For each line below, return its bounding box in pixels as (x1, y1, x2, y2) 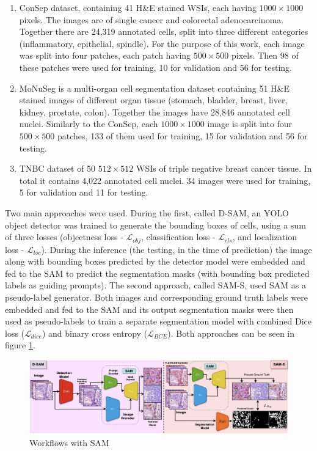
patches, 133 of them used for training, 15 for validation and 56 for (57, 129, 308, 142)
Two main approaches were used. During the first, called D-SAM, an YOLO (5, 206, 289, 219)
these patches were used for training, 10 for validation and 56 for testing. (19, 61, 292, 73)
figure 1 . (5, 339, 35, 351)
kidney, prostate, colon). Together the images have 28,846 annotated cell (19, 105, 290, 118)
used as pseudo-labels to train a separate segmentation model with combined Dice (5, 315, 312, 328)
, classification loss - (141, 230, 216, 243)
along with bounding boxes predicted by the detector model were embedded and (5, 255, 305, 268)
